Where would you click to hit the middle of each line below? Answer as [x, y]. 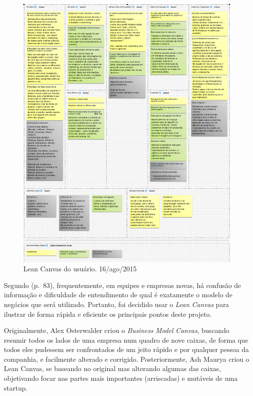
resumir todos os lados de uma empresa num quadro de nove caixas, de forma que [126, 340]
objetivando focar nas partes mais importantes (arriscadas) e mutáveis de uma [121, 378]
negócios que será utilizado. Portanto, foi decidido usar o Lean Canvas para [117, 304]
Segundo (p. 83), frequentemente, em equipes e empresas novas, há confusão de [123, 285]
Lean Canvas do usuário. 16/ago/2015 [80, 269]
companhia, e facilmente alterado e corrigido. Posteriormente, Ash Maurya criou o [127, 359]
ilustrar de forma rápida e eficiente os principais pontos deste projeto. [108, 314]
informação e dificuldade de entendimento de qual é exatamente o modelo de [118, 295]
